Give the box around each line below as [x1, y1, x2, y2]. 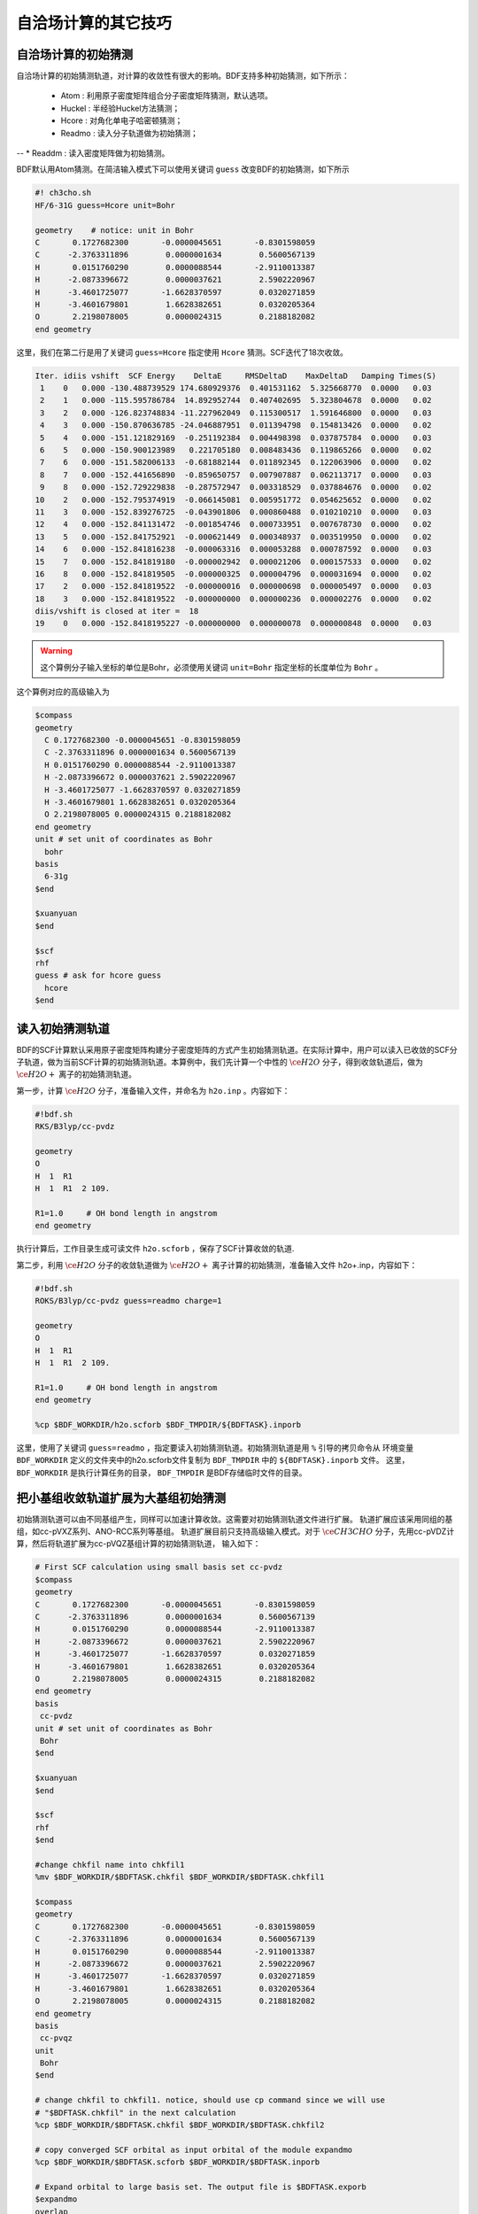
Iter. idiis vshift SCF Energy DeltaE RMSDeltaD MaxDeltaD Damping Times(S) [35, 370, 437, 381]
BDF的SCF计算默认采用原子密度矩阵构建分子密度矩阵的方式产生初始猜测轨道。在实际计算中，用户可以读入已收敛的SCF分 [16, 1044, 458, 1055]
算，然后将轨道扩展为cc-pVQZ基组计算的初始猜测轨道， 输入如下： [16, 1538, 261, 1549]
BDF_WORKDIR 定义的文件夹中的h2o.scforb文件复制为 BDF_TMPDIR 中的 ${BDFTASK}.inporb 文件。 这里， [16, 1455, 410, 1466]
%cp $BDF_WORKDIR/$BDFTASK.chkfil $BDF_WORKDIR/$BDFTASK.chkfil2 [35, 2120, 325, 2130]
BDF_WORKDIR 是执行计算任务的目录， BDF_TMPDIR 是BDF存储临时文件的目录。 [16, 1467, 307, 1478]
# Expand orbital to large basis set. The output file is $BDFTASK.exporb [35, 2182, 367, 2192]
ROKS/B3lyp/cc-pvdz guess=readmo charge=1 [35, 1296, 222, 1306]
